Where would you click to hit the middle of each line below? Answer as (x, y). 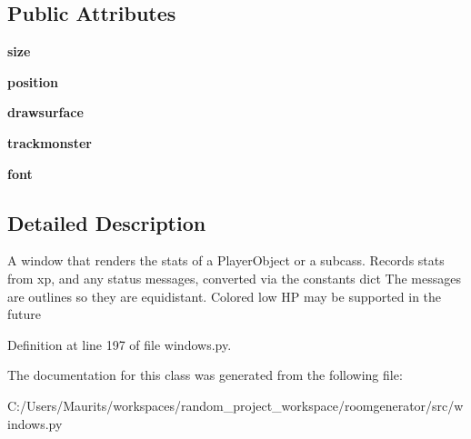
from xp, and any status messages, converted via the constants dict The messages (234, 278)
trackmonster (50, 142)
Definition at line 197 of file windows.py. (120, 344)
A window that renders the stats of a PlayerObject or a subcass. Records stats (226, 260)
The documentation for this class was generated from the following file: (205, 375)
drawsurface (45, 112)
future (25, 314)
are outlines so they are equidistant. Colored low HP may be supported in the (225, 296)
